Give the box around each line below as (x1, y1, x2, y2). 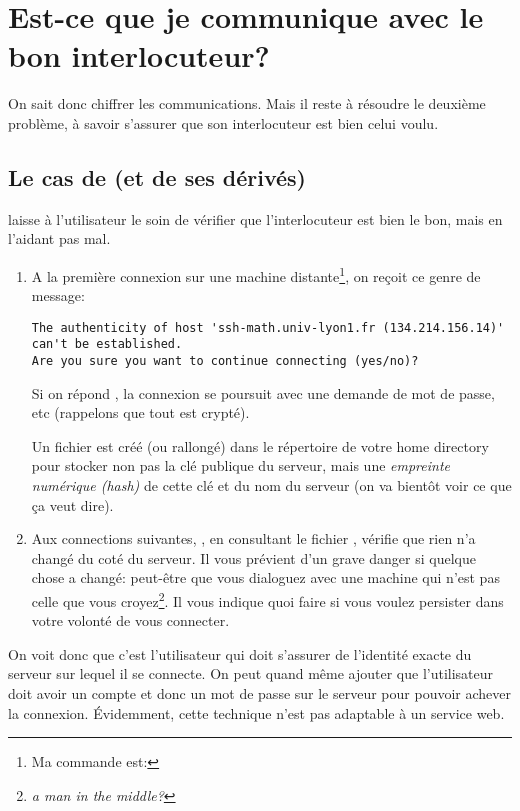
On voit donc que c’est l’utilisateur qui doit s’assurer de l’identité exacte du (8, 643, 472, 664)
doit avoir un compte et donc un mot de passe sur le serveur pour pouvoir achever (8, 683, 512, 704)
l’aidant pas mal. (8, 228, 111, 249)
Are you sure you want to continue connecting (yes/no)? (31, 354, 419, 369)
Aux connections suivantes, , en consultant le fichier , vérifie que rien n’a (31, 528, 476, 549)
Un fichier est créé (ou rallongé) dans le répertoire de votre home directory (31, 435, 489, 456)
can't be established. (31, 337, 183, 352)
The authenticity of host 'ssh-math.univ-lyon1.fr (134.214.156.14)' (31, 320, 505, 335)
